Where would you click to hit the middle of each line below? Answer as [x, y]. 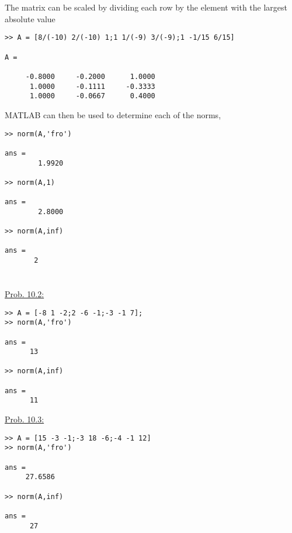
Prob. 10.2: [25, 293]
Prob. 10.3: [25, 419]
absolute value [30, 18]
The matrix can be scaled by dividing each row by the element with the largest [146, 7]
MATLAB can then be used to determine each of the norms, [113, 114]
